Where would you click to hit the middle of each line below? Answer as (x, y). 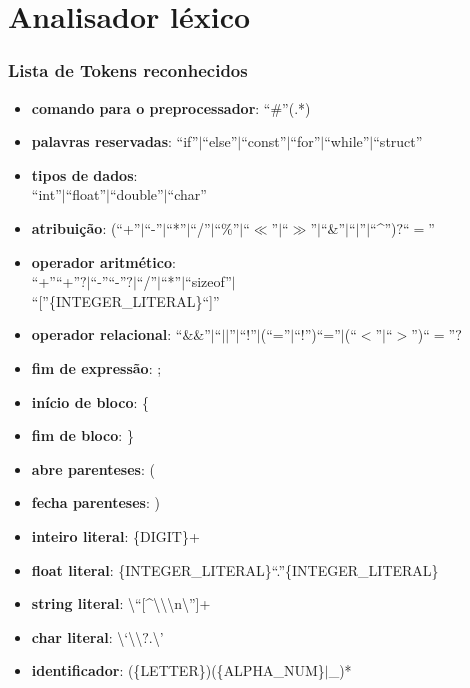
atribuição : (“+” (86, 227)
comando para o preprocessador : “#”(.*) (171, 107)
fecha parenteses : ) (95, 502)
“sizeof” (208, 281)
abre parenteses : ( (93, 468)
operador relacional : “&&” (121, 334)
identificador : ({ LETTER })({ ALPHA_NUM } (178, 670)
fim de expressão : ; (96, 367)
